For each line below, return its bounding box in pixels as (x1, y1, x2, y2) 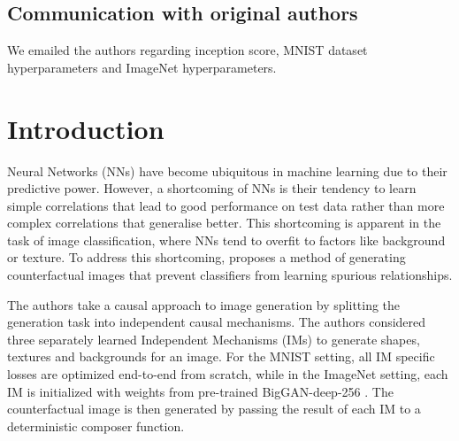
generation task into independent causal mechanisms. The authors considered (7, 313, 426, 331)
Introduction (7, 110, 164, 146)
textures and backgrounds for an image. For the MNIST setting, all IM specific (7, 347, 435, 366)
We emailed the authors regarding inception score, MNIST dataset (7, 41, 368, 59)
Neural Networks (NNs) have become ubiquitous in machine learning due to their (7, 161, 448, 180)
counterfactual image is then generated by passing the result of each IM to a (7, 399, 421, 418)
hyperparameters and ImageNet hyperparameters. (7, 58, 277, 76)
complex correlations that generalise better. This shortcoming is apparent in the (7, 213, 441, 232)
